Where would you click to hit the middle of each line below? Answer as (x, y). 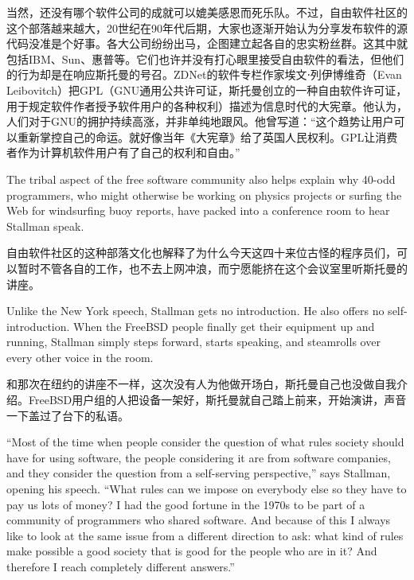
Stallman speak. (45, 226)
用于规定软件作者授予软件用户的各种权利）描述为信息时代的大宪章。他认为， (207, 105)
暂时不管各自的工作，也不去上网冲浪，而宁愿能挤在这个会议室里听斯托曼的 (212, 268)
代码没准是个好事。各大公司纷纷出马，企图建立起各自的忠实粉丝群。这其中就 (207, 43)
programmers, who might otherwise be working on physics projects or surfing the (204, 195)
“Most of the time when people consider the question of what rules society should (205, 442)
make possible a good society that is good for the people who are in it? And (192, 551)
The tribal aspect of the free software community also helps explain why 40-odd (201, 179)
